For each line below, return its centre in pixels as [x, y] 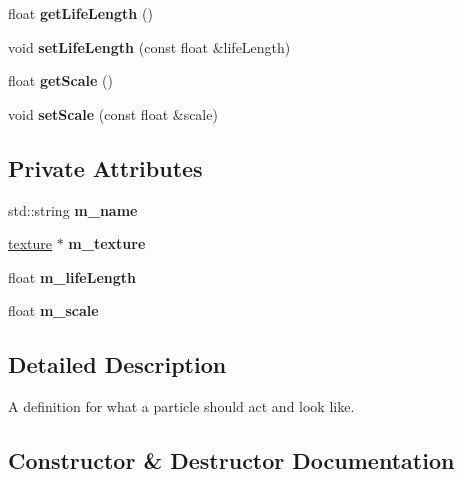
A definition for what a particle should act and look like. [181, 406]
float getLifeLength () [80, 13]
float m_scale [53, 310]
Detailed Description [117, 364]
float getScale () [60, 80]
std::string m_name [73, 209]
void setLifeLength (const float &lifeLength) [149, 46]
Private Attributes [105, 167]
